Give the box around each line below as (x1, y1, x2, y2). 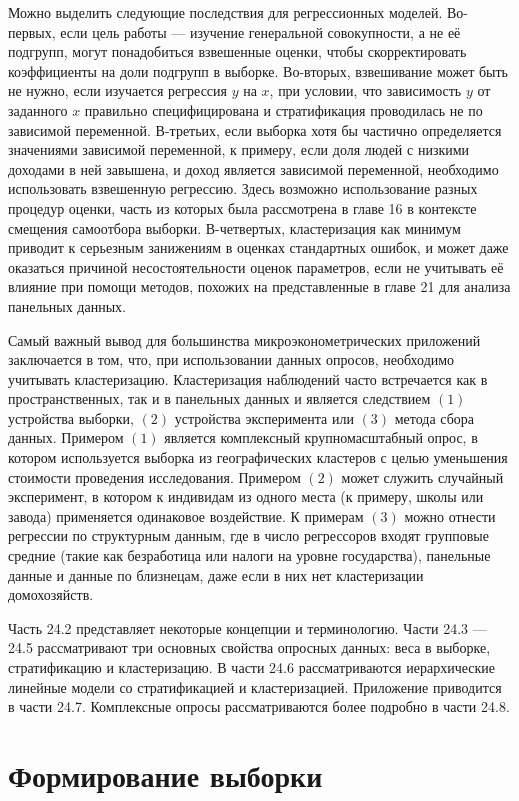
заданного (8, 99, 68, 120)
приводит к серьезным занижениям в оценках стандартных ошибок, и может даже (8, 237, 509, 258)
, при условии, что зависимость (269, 80, 462, 101)
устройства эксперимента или (174, 407, 354, 428)
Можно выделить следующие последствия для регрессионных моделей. (8, 2, 443, 22)
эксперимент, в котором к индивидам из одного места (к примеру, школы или (8, 486, 484, 507)
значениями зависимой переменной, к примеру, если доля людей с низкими (8, 139, 470, 160)
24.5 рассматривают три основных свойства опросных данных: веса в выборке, (8, 637, 491, 658)
